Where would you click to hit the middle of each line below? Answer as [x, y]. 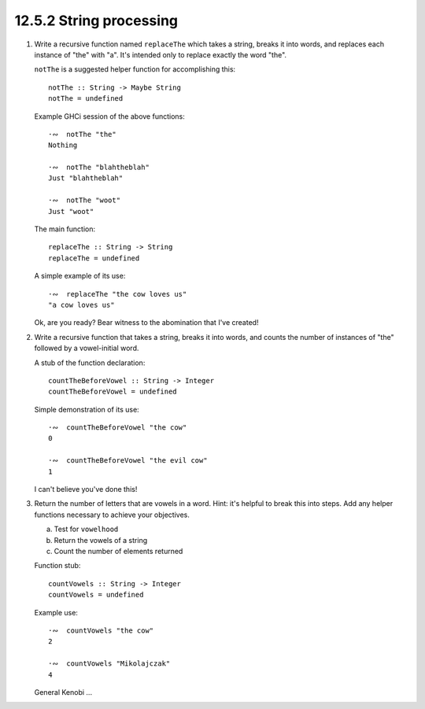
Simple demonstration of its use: [87, 409]
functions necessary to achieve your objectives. [112, 515]
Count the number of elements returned [118, 551]
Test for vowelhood [86, 529]
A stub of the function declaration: [90, 363]
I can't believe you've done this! [86, 489]
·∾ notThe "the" [83, 134]
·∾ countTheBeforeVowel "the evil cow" [128, 461]
